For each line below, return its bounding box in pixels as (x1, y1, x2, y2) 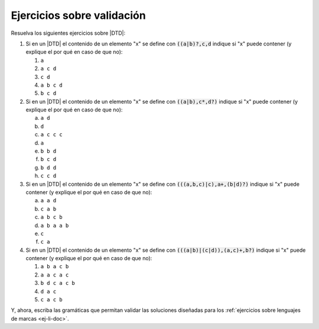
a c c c (40, 131, 63, 138)
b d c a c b (40, 280, 75, 287)
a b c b (40, 214, 63, 221)
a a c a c (40, 271, 69, 278)
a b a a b (40, 222, 69, 229)
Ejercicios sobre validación (11, 9, 146, 22)
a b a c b (40, 263, 69, 270)
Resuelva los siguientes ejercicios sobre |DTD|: (11, 29, 126, 37)
